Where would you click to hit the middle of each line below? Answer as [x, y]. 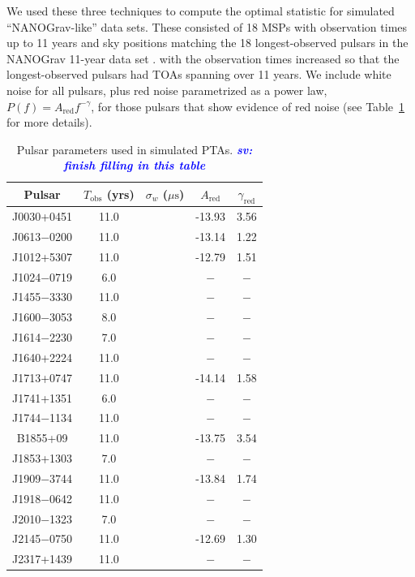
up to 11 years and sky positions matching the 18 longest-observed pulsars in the [207, 43]
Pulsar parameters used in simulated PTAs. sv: [135, 149]
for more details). [49, 122]
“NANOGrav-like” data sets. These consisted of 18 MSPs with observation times [207, 26]
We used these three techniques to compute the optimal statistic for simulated [201, 11]
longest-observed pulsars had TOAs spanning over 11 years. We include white [199, 74]
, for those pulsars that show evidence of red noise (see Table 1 [248, 106]
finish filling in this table [135, 165]
